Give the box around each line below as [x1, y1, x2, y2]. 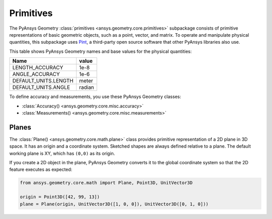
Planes [9, 123, 31, 132]
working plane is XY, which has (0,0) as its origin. [9, 150, 115, 156]
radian [79, 84, 94, 91]
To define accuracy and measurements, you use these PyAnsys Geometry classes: [9, 93, 181, 100]
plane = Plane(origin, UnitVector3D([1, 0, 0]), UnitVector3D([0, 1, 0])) [20, 201, 209, 207]
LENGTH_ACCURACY [12, 64, 63, 71]
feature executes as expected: [9, 166, 73, 173]
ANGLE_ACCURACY [12, 71, 60, 78]
